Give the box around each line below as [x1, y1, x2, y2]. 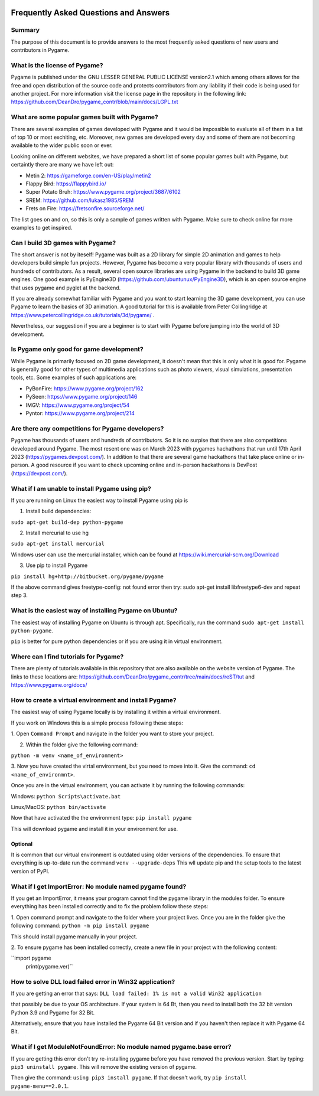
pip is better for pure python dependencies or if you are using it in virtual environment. [11, 638, 223, 645]
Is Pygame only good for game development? [11, 345, 144, 354]
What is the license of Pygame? [11, 61, 103, 69]
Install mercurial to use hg [25, 529, 89, 537]
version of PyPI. [11, 867, 50, 875]
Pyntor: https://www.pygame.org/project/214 [25, 410, 135, 417]
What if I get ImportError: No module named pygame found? [11, 882, 187, 891]
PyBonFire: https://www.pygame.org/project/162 [25, 384, 144, 392]
